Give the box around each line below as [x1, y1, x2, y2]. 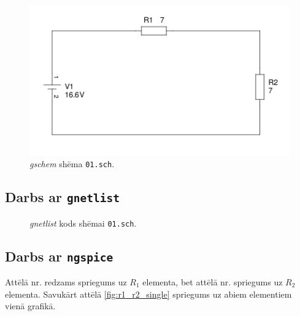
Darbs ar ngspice [5, 246, 113, 265]
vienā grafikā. [5, 299, 56, 312]
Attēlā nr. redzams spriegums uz [5, 276, 127, 288]
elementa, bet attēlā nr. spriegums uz [142, 276, 283, 288]
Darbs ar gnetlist [5, 187, 120, 206]
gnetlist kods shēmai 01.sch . [29, 216, 137, 229]
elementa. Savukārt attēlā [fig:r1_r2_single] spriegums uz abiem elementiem [5, 287, 292, 300]
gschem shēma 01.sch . [29, 157, 115, 170]
